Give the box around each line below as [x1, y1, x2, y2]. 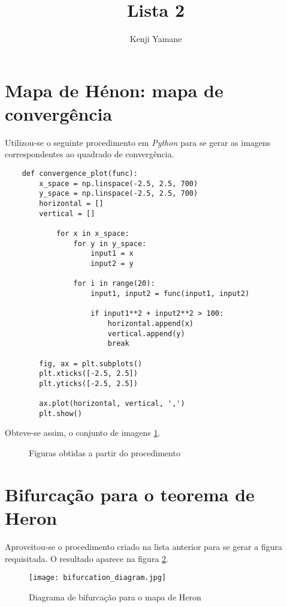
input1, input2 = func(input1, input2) [90, 289, 250, 298]
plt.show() [39, 409, 82, 418]
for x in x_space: [56, 229, 129, 238]
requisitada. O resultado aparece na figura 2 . [5, 552, 168, 564]
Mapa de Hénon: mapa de [5, 77, 223, 102]
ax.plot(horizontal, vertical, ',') [39, 399, 185, 408]
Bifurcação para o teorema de [5, 482, 255, 506]
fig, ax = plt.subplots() [39, 359, 143, 368]
